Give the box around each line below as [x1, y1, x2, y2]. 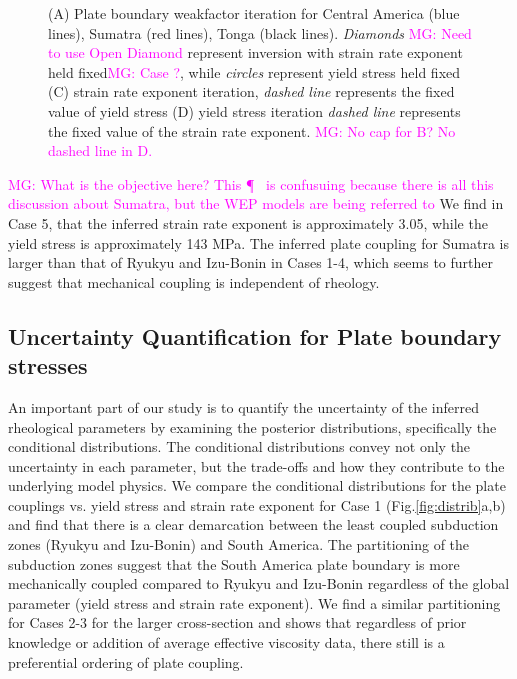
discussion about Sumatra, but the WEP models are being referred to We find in [8, 193, 504, 214]
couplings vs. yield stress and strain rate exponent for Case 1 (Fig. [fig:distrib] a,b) [8, 494, 506, 515]
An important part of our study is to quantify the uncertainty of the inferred [8, 396, 480, 417]
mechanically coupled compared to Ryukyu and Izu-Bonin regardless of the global [8, 573, 510, 594]
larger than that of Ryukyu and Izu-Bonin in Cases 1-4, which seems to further [8, 252, 494, 273]
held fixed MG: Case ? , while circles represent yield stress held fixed [48, 61, 461, 82]
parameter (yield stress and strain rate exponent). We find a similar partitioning [8, 592, 501, 613]
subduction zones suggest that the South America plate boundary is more [8, 553, 460, 574]
